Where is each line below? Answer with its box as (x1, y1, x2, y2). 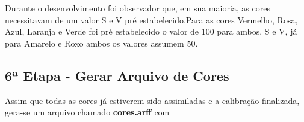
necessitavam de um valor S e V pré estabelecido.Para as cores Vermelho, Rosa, (5, 13, 298, 26)
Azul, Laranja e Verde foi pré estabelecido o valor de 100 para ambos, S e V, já (5, 25, 297, 38)
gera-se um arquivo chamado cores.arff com (5, 106, 170, 118)
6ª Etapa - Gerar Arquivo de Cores (5, 66, 229, 84)
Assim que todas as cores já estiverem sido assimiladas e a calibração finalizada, (5, 94, 300, 106)
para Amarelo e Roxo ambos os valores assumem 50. (5, 36, 198, 49)
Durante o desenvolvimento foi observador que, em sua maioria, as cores (5, 2, 270, 14)
